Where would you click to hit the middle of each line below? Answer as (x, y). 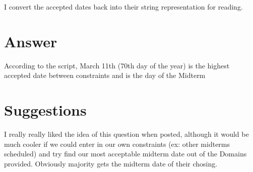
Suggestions (45, 110)
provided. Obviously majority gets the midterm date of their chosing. (111, 163)
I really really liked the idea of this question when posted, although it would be (126, 134)
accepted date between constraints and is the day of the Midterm (105, 75)
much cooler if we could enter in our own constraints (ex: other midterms (117, 144)
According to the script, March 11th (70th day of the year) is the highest (117, 65)
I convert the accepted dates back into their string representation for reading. (123, 7)
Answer (31, 41)
